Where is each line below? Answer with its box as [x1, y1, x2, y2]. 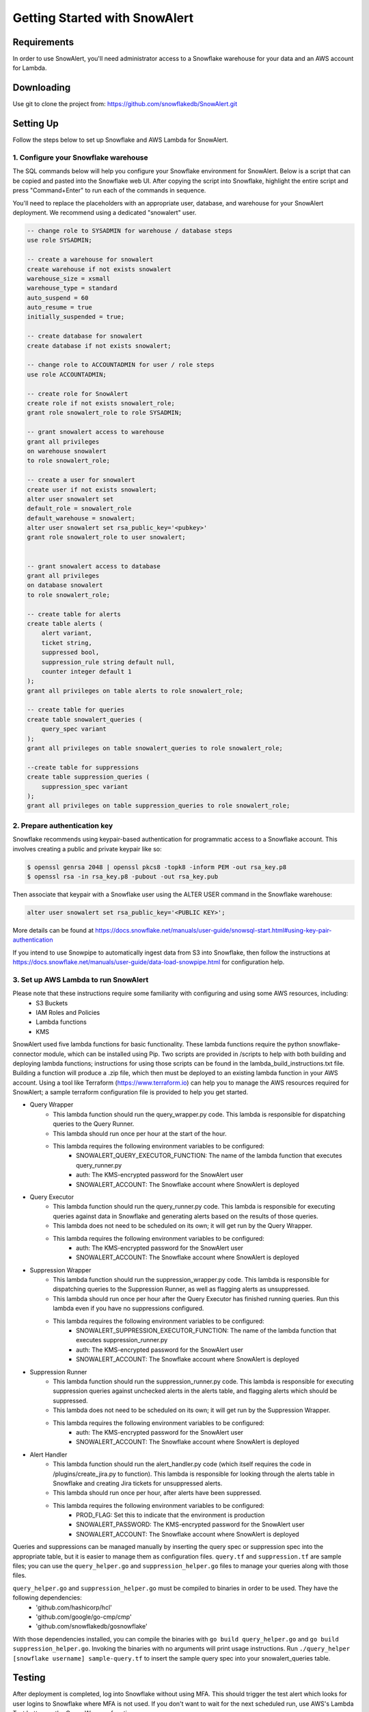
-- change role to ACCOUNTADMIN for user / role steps [27, 361, 215, 369]
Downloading [12, 82, 71, 94]
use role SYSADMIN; [27, 236, 92, 244]
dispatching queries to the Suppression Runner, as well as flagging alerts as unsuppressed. [53, 1285, 310, 1294]
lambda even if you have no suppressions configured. [53, 1305, 204, 1313]
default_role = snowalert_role [27, 505, 133, 513]
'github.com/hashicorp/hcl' [36, 1603, 112, 1611]
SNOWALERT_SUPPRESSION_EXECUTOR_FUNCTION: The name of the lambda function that [76, 1326, 337, 1335]
